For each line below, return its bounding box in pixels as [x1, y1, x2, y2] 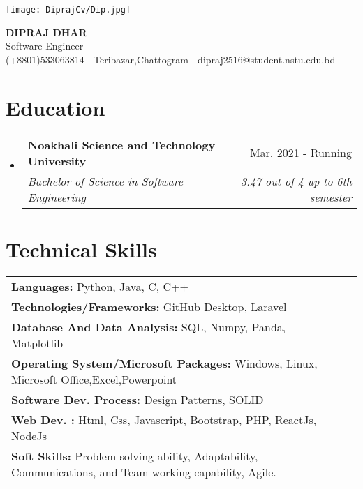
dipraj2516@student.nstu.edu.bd [198, 52, 336, 66]
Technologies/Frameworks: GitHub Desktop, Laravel [11, 298, 287, 315]
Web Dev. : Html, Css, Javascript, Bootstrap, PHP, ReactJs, [11, 411, 317, 428]
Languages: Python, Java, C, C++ [11, 278, 188, 294]
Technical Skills [6, 234, 157, 263]
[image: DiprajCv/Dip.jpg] [6, 5, 131, 15]
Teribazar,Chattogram [94, 52, 188, 66]
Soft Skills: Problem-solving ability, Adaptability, [11, 447, 258, 464]
